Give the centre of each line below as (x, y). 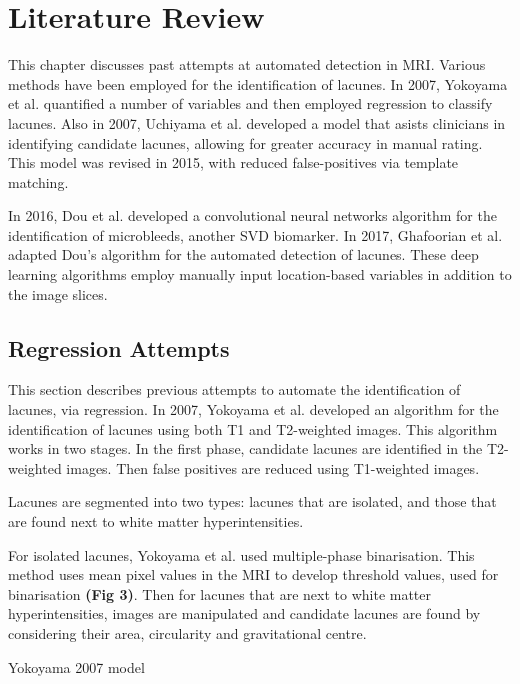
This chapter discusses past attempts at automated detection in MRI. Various (247, 64)
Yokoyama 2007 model (76, 666)
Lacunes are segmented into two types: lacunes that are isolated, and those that (252, 501)
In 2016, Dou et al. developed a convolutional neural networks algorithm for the (252, 215)
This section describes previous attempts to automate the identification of (234, 389)
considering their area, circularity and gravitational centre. (187, 632)
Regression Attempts (119, 347)
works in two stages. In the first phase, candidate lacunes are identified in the (245, 448)
